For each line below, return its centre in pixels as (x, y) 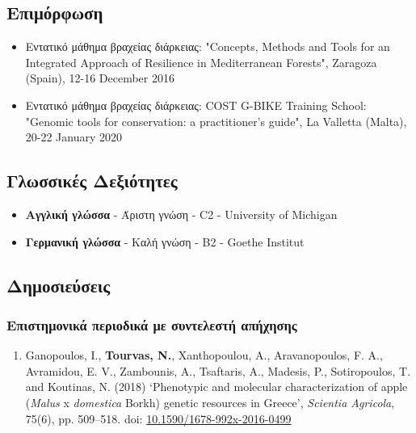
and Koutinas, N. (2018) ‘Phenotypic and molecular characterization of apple (216, 387)
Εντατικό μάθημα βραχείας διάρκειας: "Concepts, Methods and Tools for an (208, 46)
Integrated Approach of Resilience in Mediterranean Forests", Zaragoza (201, 62)
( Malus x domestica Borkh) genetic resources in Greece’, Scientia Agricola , (210, 402)
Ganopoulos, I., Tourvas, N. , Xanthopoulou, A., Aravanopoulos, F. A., (204, 355)
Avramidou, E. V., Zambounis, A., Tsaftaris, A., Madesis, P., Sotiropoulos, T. (218, 370)
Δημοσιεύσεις (59, 285)
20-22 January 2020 (74, 137)
